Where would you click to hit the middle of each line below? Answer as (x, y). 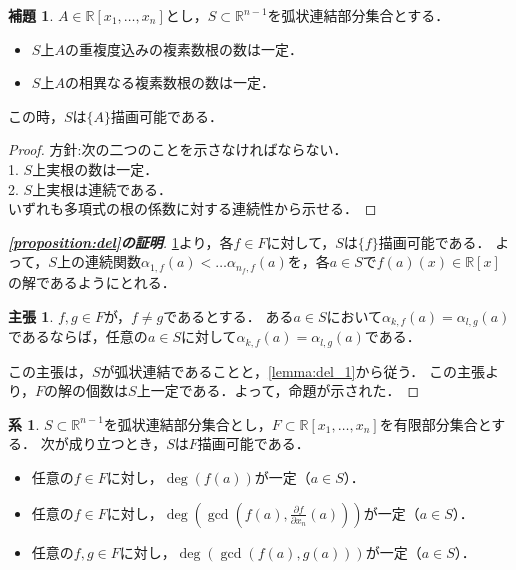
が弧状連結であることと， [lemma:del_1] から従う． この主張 (292, 370)
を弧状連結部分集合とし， (187, 423)
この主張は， (50, 370)
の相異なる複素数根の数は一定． (169, 82)
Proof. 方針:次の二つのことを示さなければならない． (178, 149)
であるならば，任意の (78, 336)
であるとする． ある (228, 315)
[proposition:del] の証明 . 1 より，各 (121, 241)
